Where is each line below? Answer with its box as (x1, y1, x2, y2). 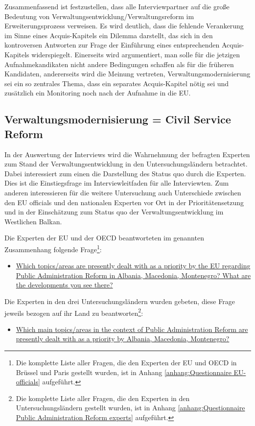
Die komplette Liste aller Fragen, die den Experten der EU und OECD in (16, 357, 237, 367)
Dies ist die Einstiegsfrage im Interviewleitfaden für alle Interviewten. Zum (4, 178, 229, 188)
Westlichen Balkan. (4, 216, 62, 226)
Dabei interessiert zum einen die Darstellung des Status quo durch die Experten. (4, 168, 246, 178)
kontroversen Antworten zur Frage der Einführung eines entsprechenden (4, 40, 220, 50)
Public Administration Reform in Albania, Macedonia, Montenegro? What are (16, 270, 251, 280)
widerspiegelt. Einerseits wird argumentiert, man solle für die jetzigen (31, 49, 240, 59)
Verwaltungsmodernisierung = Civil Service (4, 112, 231, 127)
